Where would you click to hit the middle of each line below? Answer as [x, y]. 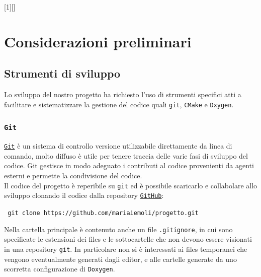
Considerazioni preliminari [98, 41]
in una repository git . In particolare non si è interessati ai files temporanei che [126, 249]
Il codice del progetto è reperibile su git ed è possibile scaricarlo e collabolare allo [131, 185]
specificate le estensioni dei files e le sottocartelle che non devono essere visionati [128, 239]
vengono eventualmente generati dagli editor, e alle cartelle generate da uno [120, 259]
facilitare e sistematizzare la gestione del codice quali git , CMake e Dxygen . [119, 104]
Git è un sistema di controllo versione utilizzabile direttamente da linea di [118, 146]
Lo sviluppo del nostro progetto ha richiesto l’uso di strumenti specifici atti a [123, 94]
